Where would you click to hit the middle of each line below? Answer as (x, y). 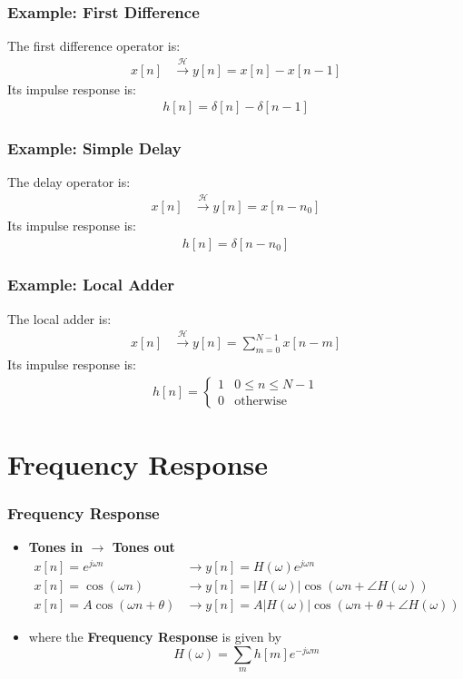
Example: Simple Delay (94, 148)
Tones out (143, 547)
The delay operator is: (69, 182)
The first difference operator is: (94, 46)
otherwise (261, 402)
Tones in (56, 547)
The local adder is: (59, 318)
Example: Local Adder (91, 285)
